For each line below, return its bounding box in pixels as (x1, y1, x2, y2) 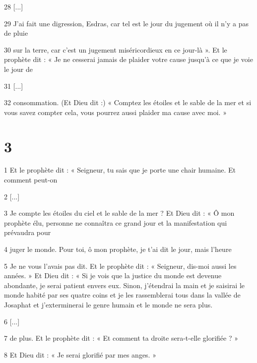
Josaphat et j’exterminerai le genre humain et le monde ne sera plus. (4, 300, 213, 309)
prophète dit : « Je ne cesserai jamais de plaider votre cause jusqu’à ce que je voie (4, 54, 253, 64)
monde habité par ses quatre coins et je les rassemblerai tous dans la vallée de (4, 290, 241, 300)
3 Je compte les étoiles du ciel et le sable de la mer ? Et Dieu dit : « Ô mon (4, 208, 235, 218)
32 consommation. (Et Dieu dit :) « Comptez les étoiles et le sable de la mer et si (4, 97, 252, 108)
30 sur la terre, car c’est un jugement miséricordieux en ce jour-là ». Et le (4, 44, 227, 55)
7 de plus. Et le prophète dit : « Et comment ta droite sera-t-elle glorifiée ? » (4, 333, 238, 343)
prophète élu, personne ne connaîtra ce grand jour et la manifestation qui (4, 217, 227, 228)
